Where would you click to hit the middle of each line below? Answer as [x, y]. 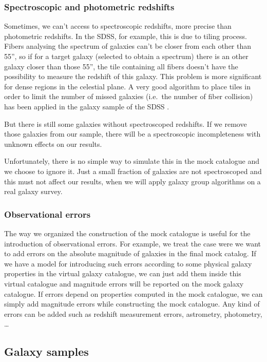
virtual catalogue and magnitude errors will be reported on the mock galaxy [124, 283]
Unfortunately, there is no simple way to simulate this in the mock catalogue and [132, 161]
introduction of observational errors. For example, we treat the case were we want [133, 243]
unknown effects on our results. [53, 144]
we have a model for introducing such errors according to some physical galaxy [128, 263]
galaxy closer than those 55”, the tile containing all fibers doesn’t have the [121, 66]
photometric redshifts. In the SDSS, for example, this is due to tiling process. [126, 36]
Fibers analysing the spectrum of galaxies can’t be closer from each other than [128, 46]
